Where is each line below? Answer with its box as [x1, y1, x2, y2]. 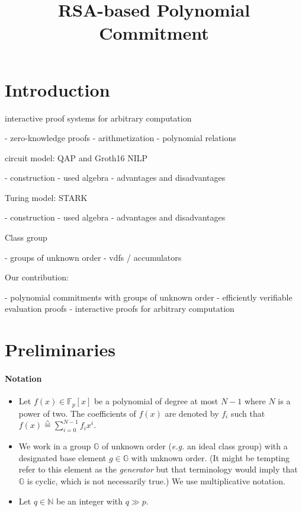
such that [230, 407, 265, 419]
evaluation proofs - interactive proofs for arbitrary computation [5, 302, 234, 315]
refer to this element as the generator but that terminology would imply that [18, 463, 298, 475]
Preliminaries [5, 337, 115, 362]
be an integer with [56, 494, 123, 507]
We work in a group [18, 440, 91, 452]
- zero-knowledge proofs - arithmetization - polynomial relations [5, 132, 236, 144]
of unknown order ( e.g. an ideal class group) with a [101, 440, 288, 452]
